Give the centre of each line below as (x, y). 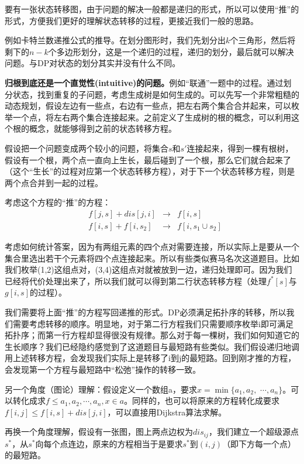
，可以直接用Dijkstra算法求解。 (167, 412)
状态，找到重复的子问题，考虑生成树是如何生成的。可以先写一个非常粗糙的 (156, 94)
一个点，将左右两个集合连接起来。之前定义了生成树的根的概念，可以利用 (152, 117)
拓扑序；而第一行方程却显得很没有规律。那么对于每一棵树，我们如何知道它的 (152, 335)
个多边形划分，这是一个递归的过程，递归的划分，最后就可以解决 (171, 51)
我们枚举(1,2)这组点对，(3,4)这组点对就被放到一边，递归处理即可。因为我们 (148, 269)
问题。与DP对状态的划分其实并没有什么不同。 (93, 63)
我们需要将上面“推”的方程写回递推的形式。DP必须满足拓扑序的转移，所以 (146, 312)
